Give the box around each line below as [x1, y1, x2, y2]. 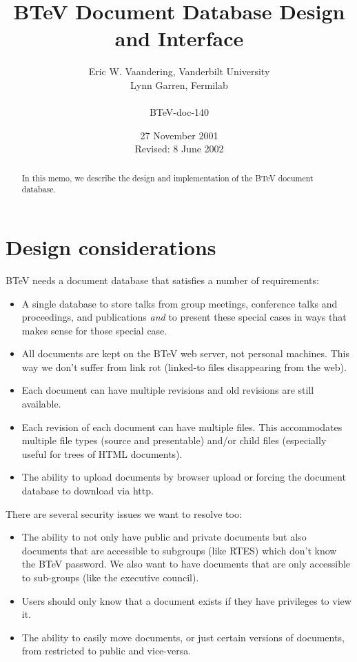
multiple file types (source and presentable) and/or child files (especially [21, 433, 327, 448]
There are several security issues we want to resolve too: [6, 506, 242, 521]
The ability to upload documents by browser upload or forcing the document [21, 470, 346, 484]
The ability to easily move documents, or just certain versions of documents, [21, 630, 345, 644]
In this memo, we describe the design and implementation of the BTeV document [21, 172, 314, 183]
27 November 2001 [140, 128, 218, 142]
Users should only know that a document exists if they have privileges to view [21, 593, 351, 608]
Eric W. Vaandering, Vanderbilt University [88, 64, 270, 79]
